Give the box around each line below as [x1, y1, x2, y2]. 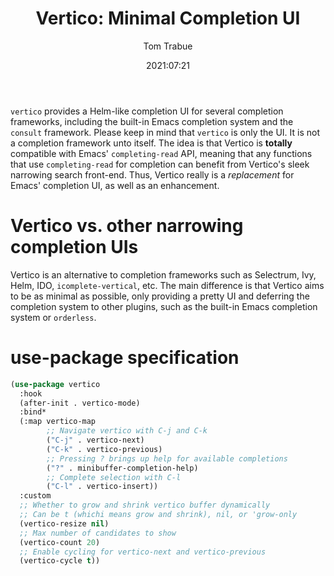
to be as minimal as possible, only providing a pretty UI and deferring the [10, 290, 310, 302]
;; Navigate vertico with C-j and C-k [46, 426, 208, 436]
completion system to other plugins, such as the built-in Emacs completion [10, 300, 318, 312]
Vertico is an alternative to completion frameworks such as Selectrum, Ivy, [10, 268, 317, 281]
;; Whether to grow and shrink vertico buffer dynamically [19, 500, 271, 511]
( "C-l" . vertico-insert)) [46, 482, 159, 492]
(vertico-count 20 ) [19, 537, 101, 547]
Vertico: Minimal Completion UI [35, 7, 301, 30]
